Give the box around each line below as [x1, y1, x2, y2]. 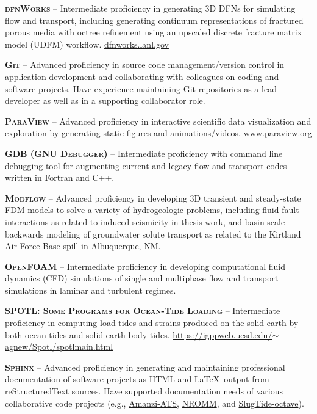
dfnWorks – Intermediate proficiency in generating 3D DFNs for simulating [5, 2, 296, 14]
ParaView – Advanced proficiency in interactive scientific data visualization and [5, 114, 312, 127]
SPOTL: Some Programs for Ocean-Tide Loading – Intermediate [5, 304, 280, 317]
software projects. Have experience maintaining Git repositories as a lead [5, 82, 277, 95]
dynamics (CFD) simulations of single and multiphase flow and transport [5, 272, 279, 285]
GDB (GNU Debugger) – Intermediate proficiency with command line [5, 147, 283, 159]
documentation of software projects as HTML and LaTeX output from [5, 372, 269, 385]
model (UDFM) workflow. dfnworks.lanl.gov [5, 37, 169, 50]
